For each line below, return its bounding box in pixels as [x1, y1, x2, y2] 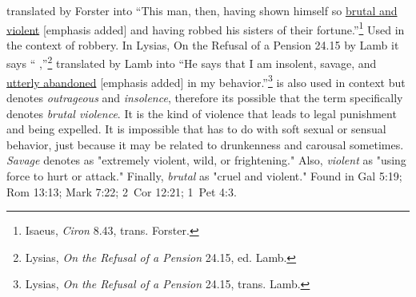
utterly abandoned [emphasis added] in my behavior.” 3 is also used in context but [6, 71, 406, 90]
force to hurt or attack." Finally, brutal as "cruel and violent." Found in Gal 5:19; [6, 167, 402, 184]
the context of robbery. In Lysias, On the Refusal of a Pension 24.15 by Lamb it [6, 36, 399, 53]
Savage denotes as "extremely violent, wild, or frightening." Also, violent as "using [6, 152, 406, 168]
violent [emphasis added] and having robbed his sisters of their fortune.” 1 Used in [6, 18, 405, 38]
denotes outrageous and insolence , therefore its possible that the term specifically [6, 89, 403, 105]
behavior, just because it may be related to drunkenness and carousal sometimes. [6, 136, 404, 152]
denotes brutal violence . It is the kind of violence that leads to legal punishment [6, 105, 397, 121]
